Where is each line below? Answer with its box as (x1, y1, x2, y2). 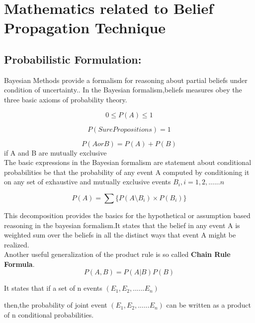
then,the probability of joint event (4, 300, 107, 310)
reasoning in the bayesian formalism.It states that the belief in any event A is (4, 220, 240, 230)
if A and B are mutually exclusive (4, 147, 107, 158)
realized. (4, 239, 29, 249)
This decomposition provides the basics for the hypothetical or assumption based (4, 210, 251, 220)
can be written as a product (166, 300, 252, 310)
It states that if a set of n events (4, 283, 102, 293)
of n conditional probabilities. (4, 309, 94, 320)
